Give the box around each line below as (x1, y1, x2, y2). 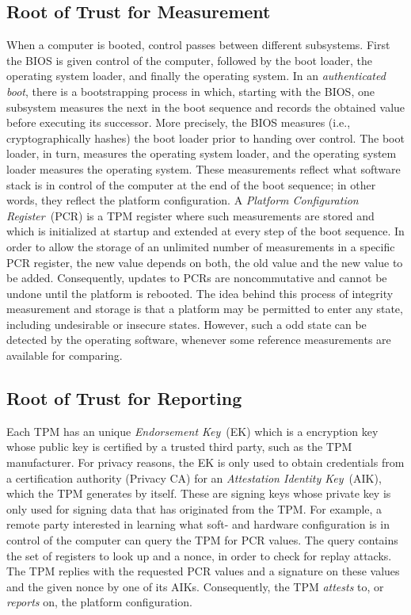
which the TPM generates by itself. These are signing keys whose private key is (6, 485, 391, 502)
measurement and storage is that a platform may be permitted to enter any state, (6, 300, 403, 317)
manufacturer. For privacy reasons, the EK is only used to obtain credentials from (6, 454, 405, 471)
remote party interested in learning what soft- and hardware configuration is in (6, 516, 390, 533)
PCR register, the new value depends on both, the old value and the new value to (6, 254, 403, 270)
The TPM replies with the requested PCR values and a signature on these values (6, 563, 400, 579)
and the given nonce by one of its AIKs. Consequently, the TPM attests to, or (6, 578, 384, 594)
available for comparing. (6, 347, 123, 364)
